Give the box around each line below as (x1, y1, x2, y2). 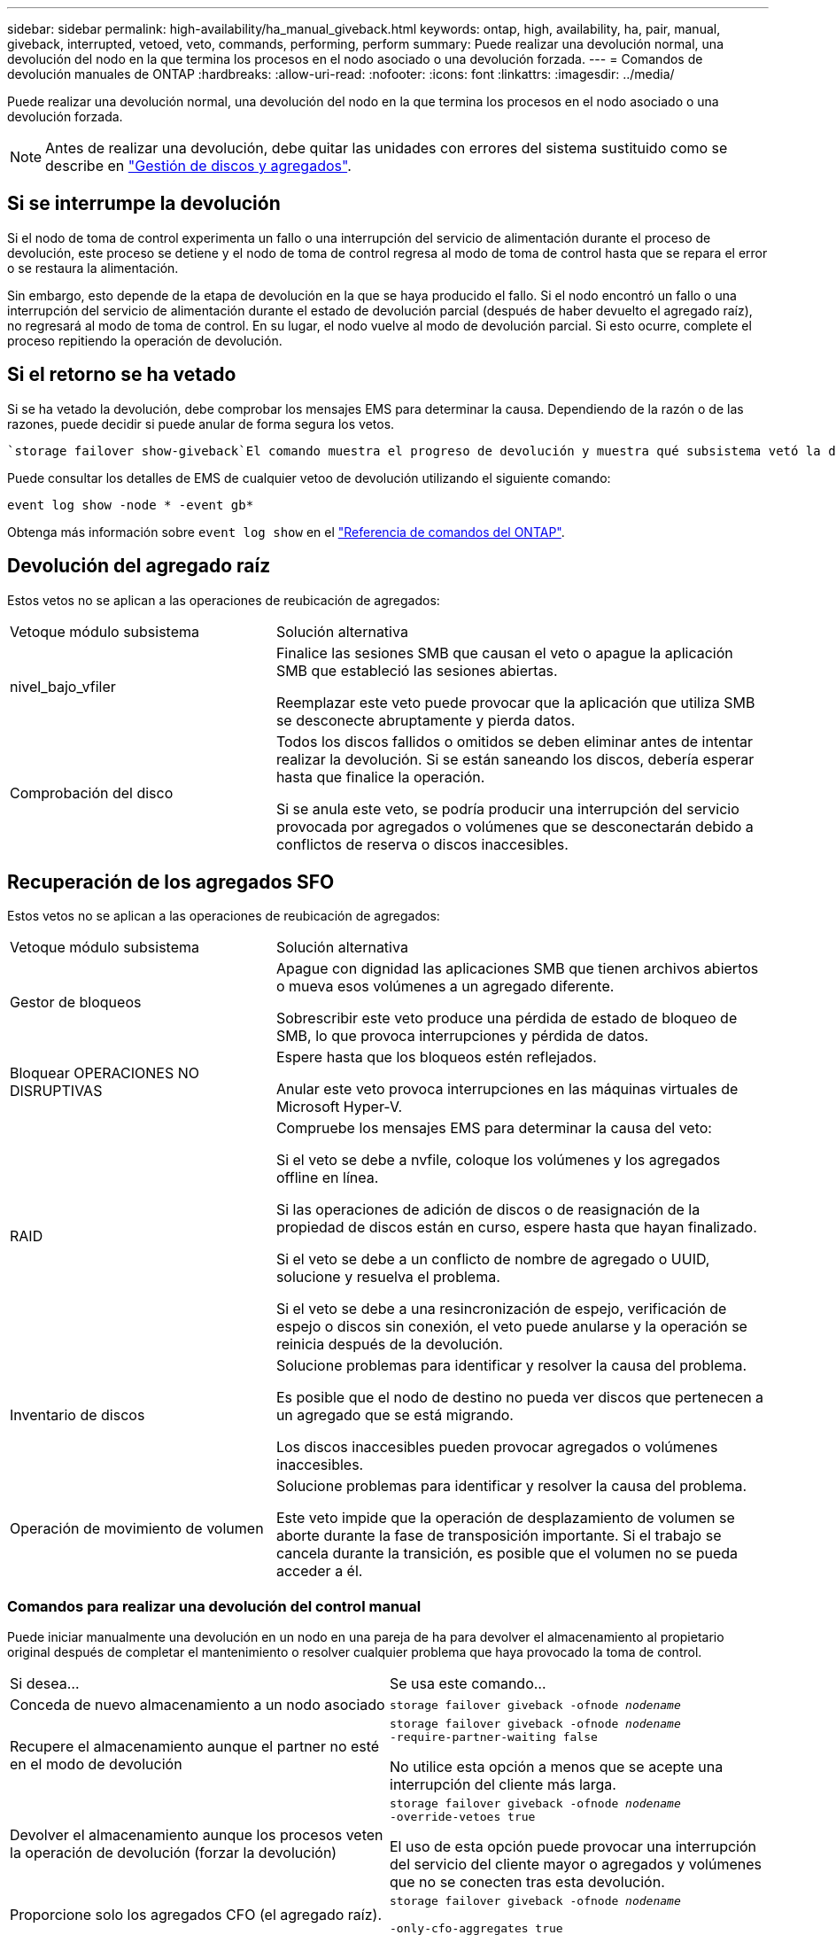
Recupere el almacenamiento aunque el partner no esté (10, 1737, 380, 1756)
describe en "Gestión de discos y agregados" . (45, 157, 352, 175)
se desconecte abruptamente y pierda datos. (275, 711, 576, 729)
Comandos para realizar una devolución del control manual (7, 1597, 422, 1615)
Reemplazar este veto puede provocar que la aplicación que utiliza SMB (275, 693, 755, 711)
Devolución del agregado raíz (7, 555, 271, 578)
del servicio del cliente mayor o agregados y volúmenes (390, 1855, 762, 1874)
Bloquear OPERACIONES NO (10, 1064, 199, 1083)
